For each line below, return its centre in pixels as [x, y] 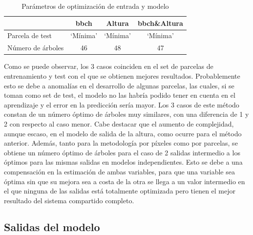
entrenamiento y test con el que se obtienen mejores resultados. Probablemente [122, 75]
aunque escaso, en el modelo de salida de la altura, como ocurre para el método [123, 133]
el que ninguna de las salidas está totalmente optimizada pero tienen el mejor [120, 191]
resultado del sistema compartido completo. [69, 200]
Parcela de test [30, 35]
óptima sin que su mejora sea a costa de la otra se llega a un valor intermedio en [125, 181]
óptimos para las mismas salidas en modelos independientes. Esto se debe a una [123, 162]
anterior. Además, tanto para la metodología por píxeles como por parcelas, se [121, 143]
